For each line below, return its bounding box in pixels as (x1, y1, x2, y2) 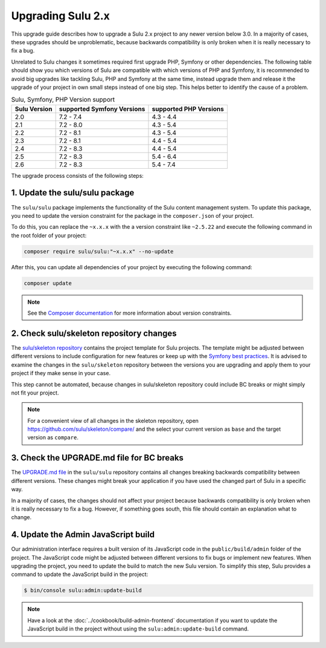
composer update (24, 280, 72, 287)
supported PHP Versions (152, 105, 225, 113)
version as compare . (27, 434, 78, 441)
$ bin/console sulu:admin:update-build (24, 587, 142, 594)
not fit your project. (11, 389, 59, 396)
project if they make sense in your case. (11, 370, 111, 377)
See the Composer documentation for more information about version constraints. (27, 309, 232, 317)
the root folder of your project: (11, 232, 87, 239)
